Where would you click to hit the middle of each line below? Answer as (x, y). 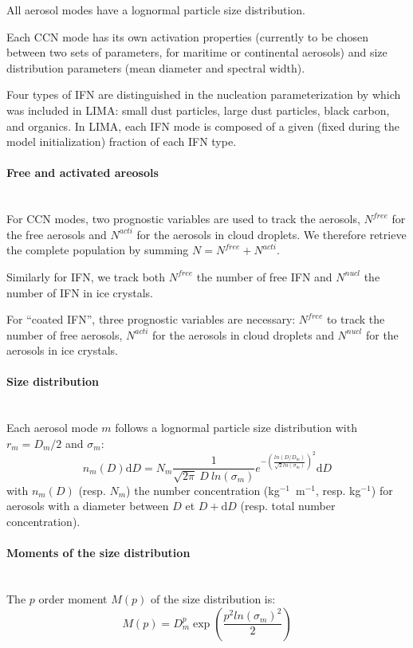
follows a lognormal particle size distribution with (236, 428)
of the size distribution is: (213, 598)
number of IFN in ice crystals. (80, 292)
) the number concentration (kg (203, 490)
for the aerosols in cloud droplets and (243, 334)
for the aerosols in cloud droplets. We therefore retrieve (271, 234)
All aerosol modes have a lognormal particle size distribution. (156, 10)
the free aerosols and (57, 234)
